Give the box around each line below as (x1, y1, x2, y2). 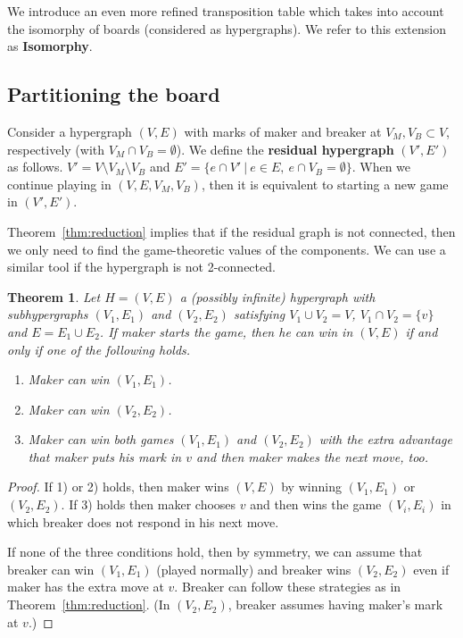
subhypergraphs (7, 305, 88, 323)
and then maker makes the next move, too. (196, 447, 429, 466)
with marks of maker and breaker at (184, 122, 382, 140)
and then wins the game (250, 495, 382, 514)
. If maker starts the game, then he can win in (99, 322, 353, 340)
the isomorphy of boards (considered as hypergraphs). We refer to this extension (7, 19, 446, 38)
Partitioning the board (7, 80, 220, 108)
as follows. (7, 157, 63, 176)
